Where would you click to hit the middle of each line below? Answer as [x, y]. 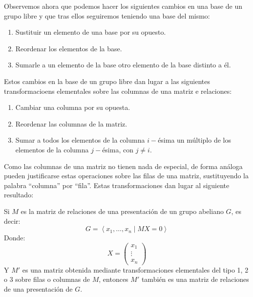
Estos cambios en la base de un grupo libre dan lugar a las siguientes [107, 81]
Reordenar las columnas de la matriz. [71, 123]
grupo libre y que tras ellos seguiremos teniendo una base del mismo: [107, 15]
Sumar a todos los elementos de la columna [80, 140]
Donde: [15, 238]
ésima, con [118, 149]
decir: [12, 221]
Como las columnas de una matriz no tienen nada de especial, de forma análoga [123, 166]
